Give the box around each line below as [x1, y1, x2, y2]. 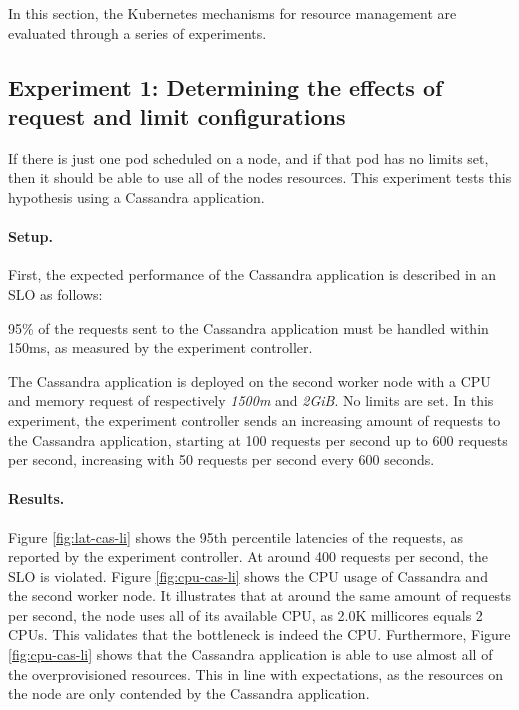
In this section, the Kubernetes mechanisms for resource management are [8, 3, 457, 23]
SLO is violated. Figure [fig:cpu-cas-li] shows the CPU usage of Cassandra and [8, 565, 488, 586]
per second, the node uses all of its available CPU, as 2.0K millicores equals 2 [8, 604, 483, 625]
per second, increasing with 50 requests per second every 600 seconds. [8, 449, 435, 470]
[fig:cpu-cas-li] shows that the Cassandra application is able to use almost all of [8, 644, 493, 665]
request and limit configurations [8, 100, 346, 131]
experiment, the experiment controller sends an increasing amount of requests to [8, 409, 501, 430]
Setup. [8, 226, 53, 247]
